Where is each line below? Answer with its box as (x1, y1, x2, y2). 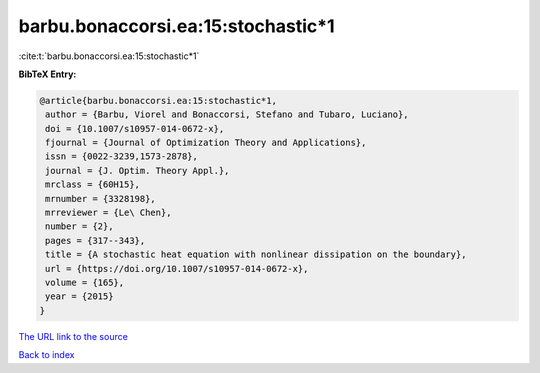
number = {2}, (45, 221, 114, 232)
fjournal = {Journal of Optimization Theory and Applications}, (45, 137, 367, 149)
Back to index (18, 349, 75, 361)
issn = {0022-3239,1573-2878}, (45, 151, 199, 162)
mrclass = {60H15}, (45, 179, 140, 190)
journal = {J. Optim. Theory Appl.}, (45, 165, 230, 176)
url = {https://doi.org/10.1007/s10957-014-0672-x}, (45, 263, 309, 274)
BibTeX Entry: (18, 68, 77, 80)
